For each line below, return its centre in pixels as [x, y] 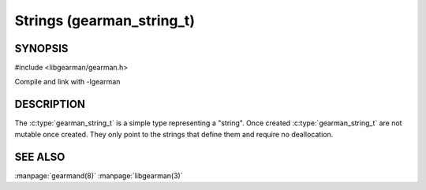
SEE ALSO [40, 156]
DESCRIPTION [50, 104]
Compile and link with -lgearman [67, 82]
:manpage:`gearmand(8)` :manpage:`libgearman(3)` [99, 175]
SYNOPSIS [41, 48]
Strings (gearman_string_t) [105, 20]
